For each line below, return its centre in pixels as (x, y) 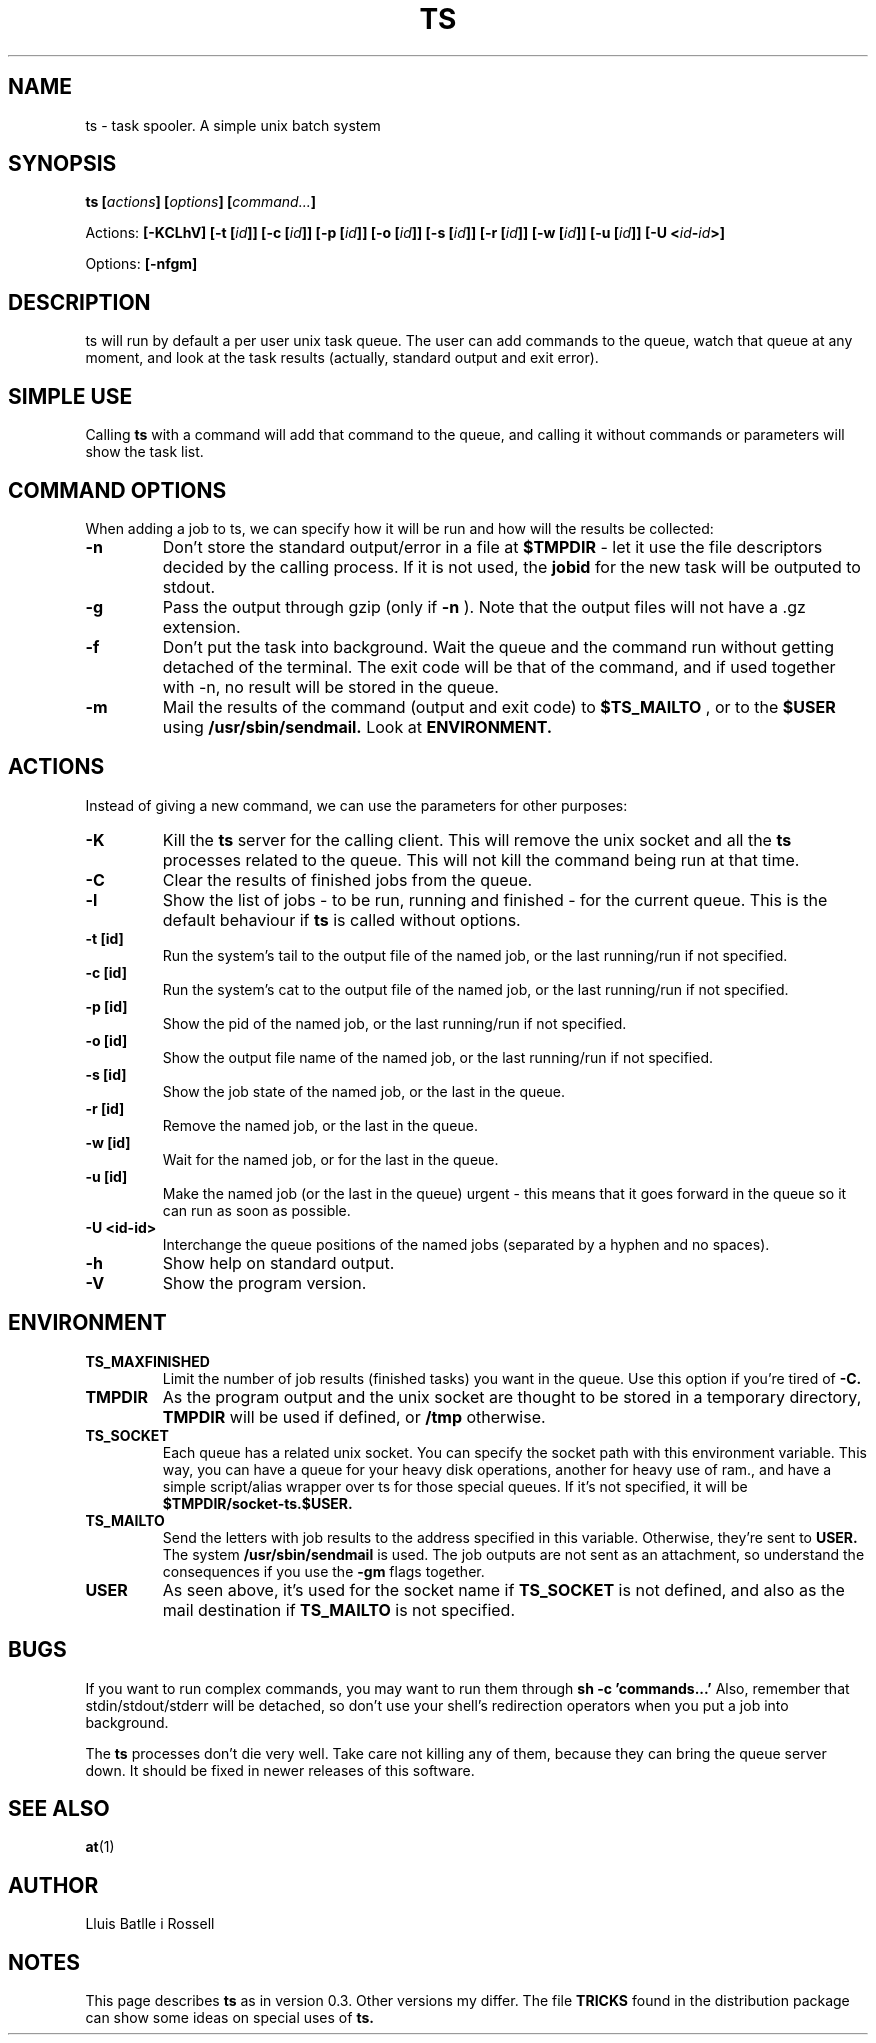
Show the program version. (264, 1282)
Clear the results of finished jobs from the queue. (347, 879)
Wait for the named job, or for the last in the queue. (330, 1159)
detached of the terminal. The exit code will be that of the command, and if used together (499, 666)
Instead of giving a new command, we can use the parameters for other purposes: (356, 805)
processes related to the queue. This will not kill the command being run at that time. (481, 859)
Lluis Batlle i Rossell (150, 1924)
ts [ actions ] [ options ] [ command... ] (201, 202)
